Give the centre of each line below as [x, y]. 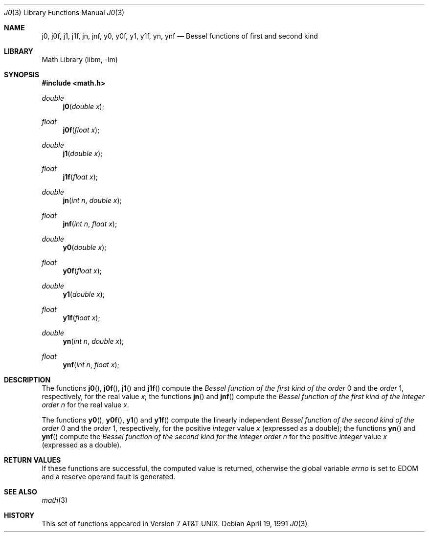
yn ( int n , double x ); [93, 341]
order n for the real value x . [85, 405]
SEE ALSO [21, 492]
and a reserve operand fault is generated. [109, 477]
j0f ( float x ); [81, 130]
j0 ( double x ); [83, 106]
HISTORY [19, 515]
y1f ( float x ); [81, 318]
